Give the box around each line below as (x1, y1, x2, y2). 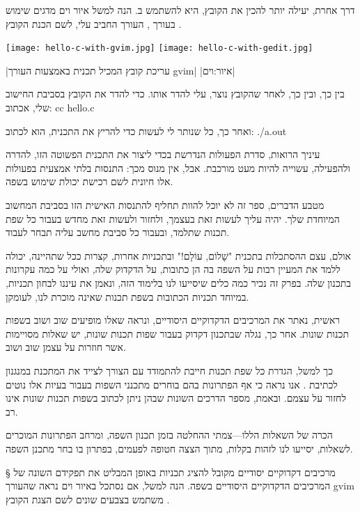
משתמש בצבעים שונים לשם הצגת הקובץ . (6, 492, 170, 506)
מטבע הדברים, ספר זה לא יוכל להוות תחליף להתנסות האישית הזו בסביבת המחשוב (6, 198, 324, 212)
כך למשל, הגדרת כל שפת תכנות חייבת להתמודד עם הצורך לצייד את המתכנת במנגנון (6, 363, 334, 377)
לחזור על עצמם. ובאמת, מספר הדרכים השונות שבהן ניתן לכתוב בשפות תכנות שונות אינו (6, 391, 346, 405)
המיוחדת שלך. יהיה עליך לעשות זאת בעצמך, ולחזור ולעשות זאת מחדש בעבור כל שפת (6, 211, 340, 226)
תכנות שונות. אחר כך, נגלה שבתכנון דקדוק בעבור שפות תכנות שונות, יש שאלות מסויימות (6, 326, 349, 340)
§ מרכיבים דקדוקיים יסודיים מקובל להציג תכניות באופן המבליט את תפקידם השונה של (6, 464, 336, 479)
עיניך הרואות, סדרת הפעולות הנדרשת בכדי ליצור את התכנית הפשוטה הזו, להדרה (6, 147, 320, 162)
